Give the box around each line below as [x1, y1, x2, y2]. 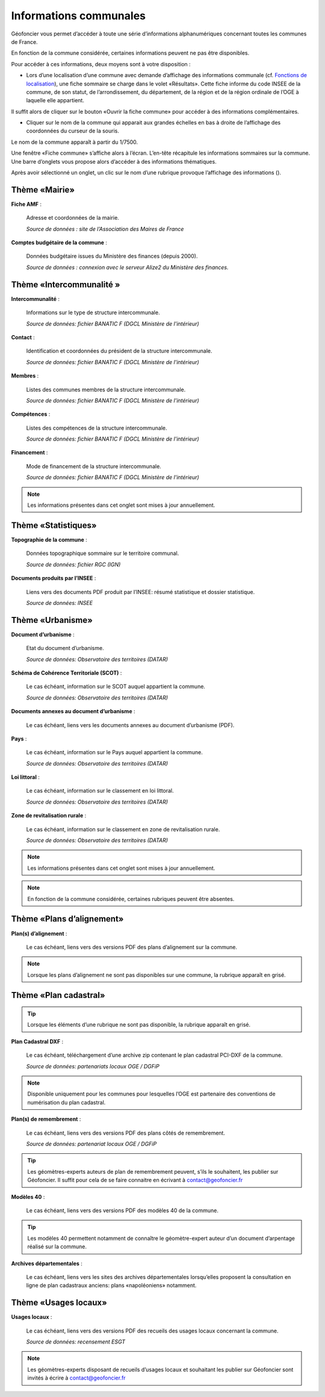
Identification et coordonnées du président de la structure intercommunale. [26, 347, 213, 355]
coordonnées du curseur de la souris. [26, 127, 120, 135]
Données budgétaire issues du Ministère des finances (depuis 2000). [26, 253, 198, 260]
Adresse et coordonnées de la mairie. [26, 214, 120, 221]
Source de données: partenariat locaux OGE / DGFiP [26, 1141, 157, 1147]
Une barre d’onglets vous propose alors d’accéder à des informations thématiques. [11, 158, 217, 165]
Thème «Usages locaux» [11, 1298, 108, 1308]
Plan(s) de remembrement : [11, 1115, 81, 1123]
